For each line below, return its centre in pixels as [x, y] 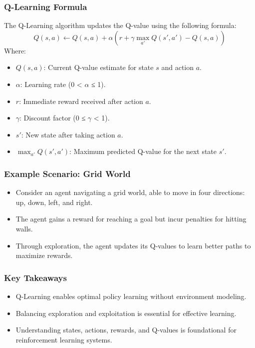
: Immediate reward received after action [81, 101]
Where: [15, 50]
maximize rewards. [44, 255]
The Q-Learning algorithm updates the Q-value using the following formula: [120, 25]
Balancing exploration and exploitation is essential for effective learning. [126, 313]
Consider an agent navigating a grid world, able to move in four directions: [130, 192]
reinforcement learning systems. [64, 339]
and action [178, 67]
